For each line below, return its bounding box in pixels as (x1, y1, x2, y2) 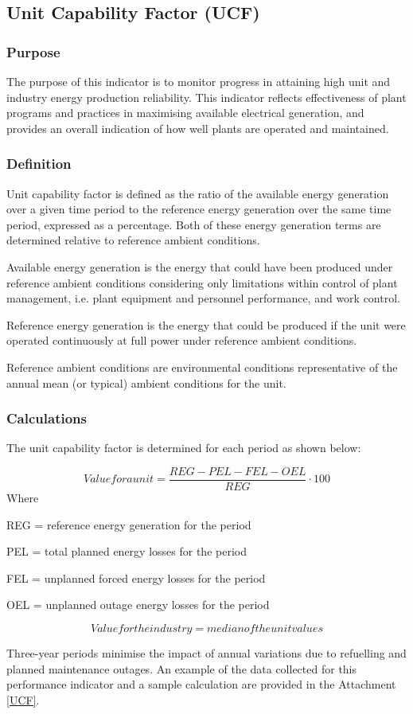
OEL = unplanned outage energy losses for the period (6, 596, 270, 613)
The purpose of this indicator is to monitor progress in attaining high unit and (6, 73, 391, 89)
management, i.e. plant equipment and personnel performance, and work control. (6, 290, 400, 306)
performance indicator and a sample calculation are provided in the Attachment (6, 676, 396, 693)
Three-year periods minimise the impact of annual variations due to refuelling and (6, 644, 407, 661)
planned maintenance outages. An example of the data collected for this (6, 660, 357, 677)
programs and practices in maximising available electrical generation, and (6, 104, 364, 121)
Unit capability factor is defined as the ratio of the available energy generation (6, 185, 389, 201)
